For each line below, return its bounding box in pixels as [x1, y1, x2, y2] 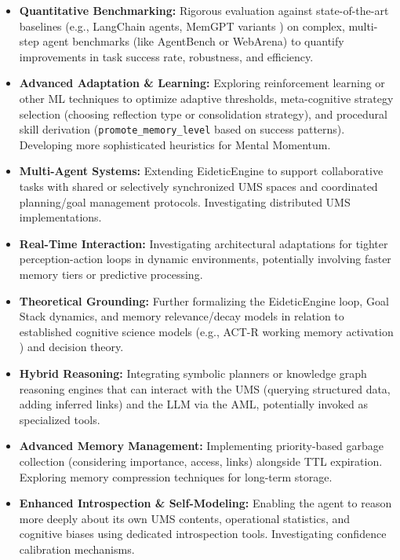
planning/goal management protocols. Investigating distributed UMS [19, 193, 351, 210]
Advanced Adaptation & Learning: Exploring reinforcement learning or [19, 75, 385, 91]
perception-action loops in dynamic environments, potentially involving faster [19, 251, 391, 267]
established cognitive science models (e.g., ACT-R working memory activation [19, 323, 394, 339]
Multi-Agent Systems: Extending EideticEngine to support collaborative [19, 163, 384, 179]
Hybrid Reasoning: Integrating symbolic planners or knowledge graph [19, 364, 367, 381]
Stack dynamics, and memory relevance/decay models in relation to [19, 308, 344, 324]
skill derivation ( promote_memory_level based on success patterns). [19, 121, 345, 137]
